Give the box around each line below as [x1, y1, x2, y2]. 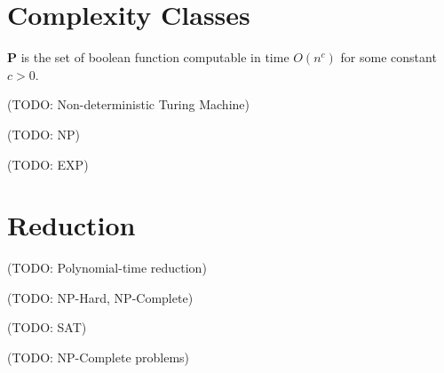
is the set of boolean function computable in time [20, 48, 289, 67]
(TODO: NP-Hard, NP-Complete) [7, 288, 194, 306]
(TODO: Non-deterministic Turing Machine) [7, 95, 250, 114]
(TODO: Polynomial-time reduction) [7, 258, 207, 277]
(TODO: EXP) [7, 155, 89, 173]
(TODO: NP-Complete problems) [7, 348, 190, 366]
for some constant [340, 48, 437, 67]
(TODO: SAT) [7, 318, 87, 337]
